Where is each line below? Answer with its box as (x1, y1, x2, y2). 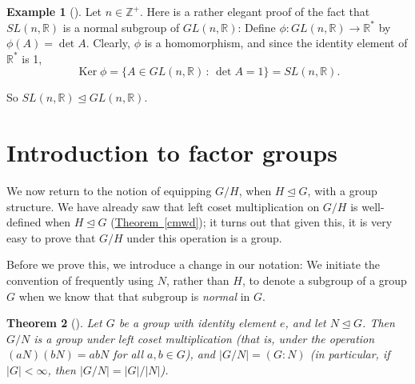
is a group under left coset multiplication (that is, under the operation (34, 330, 375, 346)
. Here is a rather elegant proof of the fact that (139, 3, 370, 19)
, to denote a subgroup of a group (241, 272, 407, 289)
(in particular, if (309, 346, 390, 362)
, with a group (307, 182, 377, 199)
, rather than (166, 272, 229, 289)
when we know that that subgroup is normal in (18, 287, 250, 304)
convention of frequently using (6, 272, 154, 289)
